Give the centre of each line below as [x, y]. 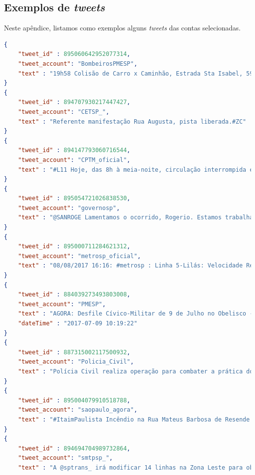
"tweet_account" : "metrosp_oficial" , [79, 256]
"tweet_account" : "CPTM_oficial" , [74, 160]
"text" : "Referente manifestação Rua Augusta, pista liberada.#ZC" [132, 121]
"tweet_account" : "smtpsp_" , [65, 458]
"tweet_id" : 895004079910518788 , [74, 400]
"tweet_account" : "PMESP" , [62, 304]
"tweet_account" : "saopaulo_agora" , [78, 410]
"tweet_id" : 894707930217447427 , [74, 102]
